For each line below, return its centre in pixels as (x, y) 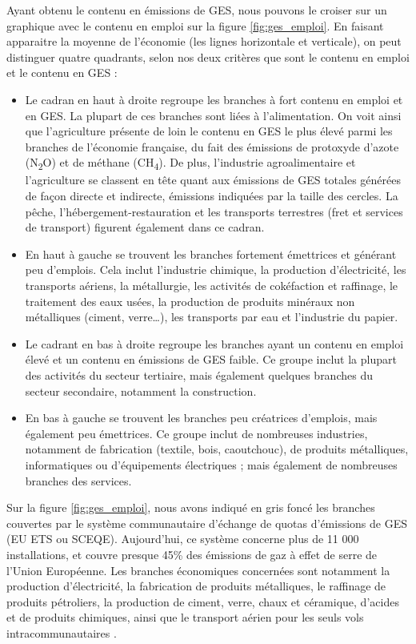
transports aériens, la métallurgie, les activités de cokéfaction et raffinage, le (212, 286)
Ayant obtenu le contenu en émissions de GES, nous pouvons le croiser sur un (197, 10)
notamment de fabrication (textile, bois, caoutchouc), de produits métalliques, (217, 449)
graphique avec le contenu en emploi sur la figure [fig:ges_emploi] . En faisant (195, 25)
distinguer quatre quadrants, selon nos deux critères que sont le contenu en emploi (208, 56)
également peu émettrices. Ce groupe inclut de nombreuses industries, (196, 433)
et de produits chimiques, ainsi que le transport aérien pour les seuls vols (185, 617)
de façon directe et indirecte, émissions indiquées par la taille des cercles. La (212, 196)
